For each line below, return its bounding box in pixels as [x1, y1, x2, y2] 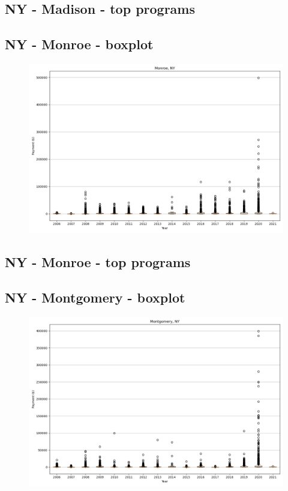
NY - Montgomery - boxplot [5, 288, 185, 307]
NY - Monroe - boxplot [5, 35, 154, 53]
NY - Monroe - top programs [5, 253, 191, 271]
